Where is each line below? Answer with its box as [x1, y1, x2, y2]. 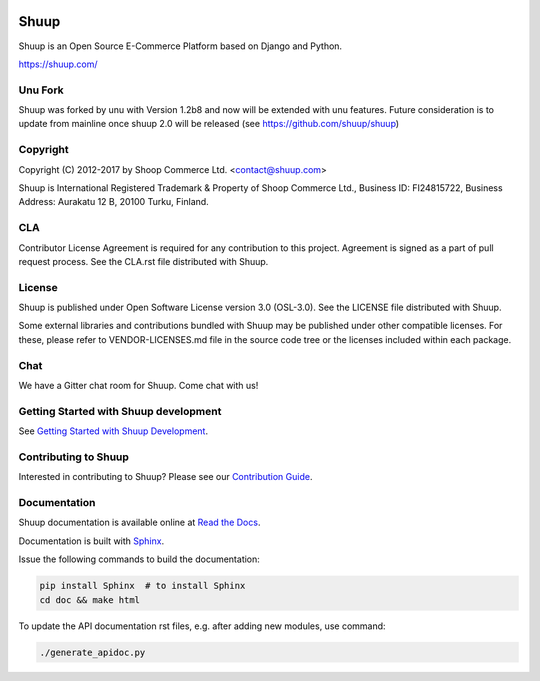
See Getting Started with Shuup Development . [18, 425, 209, 437]
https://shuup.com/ [18, 58, 99, 70]
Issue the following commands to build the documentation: [18, 553, 260, 565]
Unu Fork [18, 83, 64, 97]
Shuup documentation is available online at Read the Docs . [18, 516, 261, 529]
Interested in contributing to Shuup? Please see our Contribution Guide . [18, 471, 313, 483]
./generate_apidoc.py [39, 646, 146, 658]
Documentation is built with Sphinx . [18, 535, 165, 547]
